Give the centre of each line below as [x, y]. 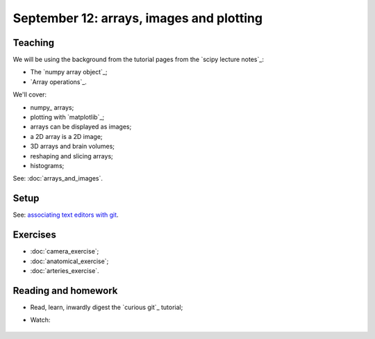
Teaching [34, 43]
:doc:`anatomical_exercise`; [69, 261]
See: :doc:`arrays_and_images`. [58, 179]
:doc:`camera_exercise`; [65, 251]
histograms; [47, 165]
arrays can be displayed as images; [81, 127]
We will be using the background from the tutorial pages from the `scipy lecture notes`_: [138, 60]
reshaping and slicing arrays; [72, 156]
